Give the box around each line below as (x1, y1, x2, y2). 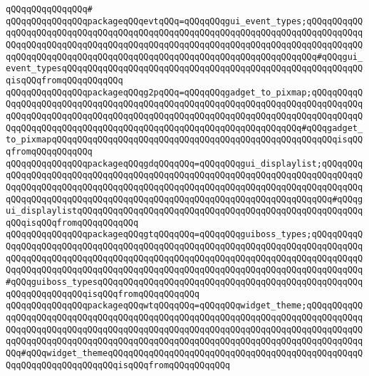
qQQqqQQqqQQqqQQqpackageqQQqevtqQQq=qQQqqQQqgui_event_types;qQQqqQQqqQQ (6, 16, 363, 26)
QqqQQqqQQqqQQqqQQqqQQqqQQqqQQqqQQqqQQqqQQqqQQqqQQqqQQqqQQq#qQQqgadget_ (6, 122, 363, 133)
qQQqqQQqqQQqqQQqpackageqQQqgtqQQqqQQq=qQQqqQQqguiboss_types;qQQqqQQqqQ (6, 229, 363, 240)
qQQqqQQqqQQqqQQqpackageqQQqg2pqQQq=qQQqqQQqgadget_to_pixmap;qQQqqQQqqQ (6, 87, 363, 98)
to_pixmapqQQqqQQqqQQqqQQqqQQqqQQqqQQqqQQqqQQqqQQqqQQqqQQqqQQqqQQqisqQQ (6, 135, 363, 145)
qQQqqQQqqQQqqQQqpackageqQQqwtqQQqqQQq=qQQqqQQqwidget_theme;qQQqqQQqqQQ (6, 301, 363, 311)
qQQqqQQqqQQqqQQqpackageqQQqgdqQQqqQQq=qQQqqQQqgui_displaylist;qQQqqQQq (6, 158, 363, 169)
